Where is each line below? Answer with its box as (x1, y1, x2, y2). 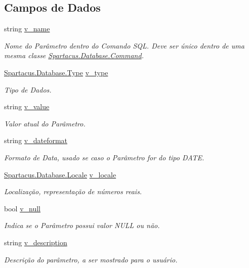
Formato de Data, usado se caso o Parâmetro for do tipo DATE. (4, 152, 204, 162)
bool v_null (4, 203, 40, 213)
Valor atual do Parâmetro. (4, 118, 86, 128)
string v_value (4, 101, 50, 112)
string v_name (4, 23, 50, 34)
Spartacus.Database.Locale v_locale (4, 169, 116, 180)
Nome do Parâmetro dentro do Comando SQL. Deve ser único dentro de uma (4, 40, 244, 51)
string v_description (4, 237, 67, 247)
